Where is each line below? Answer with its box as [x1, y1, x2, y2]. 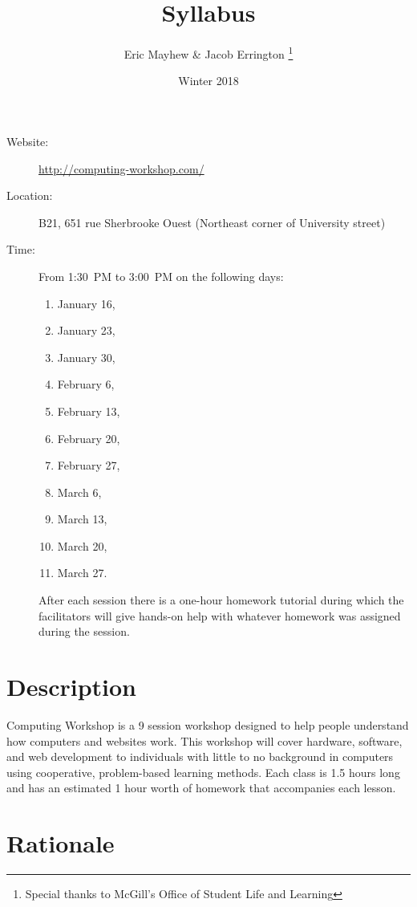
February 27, [57, 457, 120, 474]
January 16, [57, 295, 115, 311]
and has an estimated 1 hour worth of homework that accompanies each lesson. [6, 779, 396, 796]
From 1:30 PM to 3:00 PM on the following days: [38, 267, 284, 284]
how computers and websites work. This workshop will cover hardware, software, [6, 732, 403, 749]
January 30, [57, 348, 115, 365]
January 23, [57, 322, 115, 339]
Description [6, 670, 137, 703]
